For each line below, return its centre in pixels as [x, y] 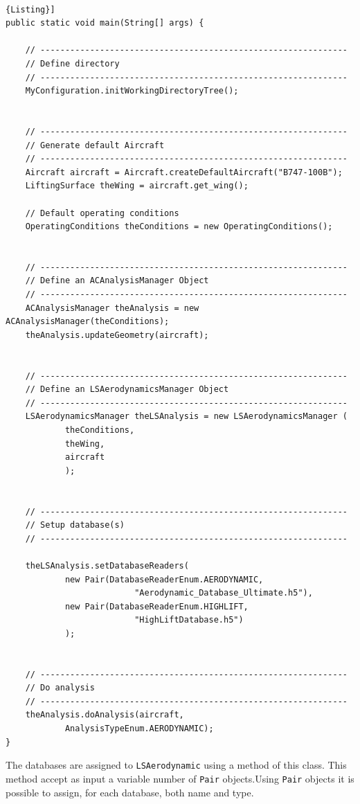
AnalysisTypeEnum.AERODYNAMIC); [139, 729]
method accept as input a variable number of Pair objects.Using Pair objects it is [180, 778]
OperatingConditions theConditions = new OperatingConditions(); [179, 227]
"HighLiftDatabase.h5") [189, 620]
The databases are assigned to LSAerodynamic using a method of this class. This [176, 765]
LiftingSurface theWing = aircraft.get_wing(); [137, 186]
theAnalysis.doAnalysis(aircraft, [105, 715]
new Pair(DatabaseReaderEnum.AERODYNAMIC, [164, 579]
